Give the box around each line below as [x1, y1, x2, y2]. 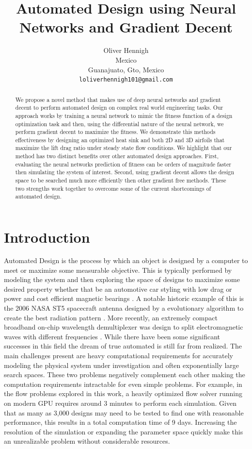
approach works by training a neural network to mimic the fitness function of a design [15, 111, 233, 119]
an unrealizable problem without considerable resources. [4, 436, 170, 446]
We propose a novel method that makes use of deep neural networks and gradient [15, 95, 221, 103]
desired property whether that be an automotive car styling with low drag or [4, 283, 232, 294]
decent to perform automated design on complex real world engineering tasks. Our [15, 103, 223, 112]
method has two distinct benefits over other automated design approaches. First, [15, 152, 219, 160]
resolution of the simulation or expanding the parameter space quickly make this [4, 426, 243, 436]
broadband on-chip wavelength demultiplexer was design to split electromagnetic [4, 322, 243, 332]
